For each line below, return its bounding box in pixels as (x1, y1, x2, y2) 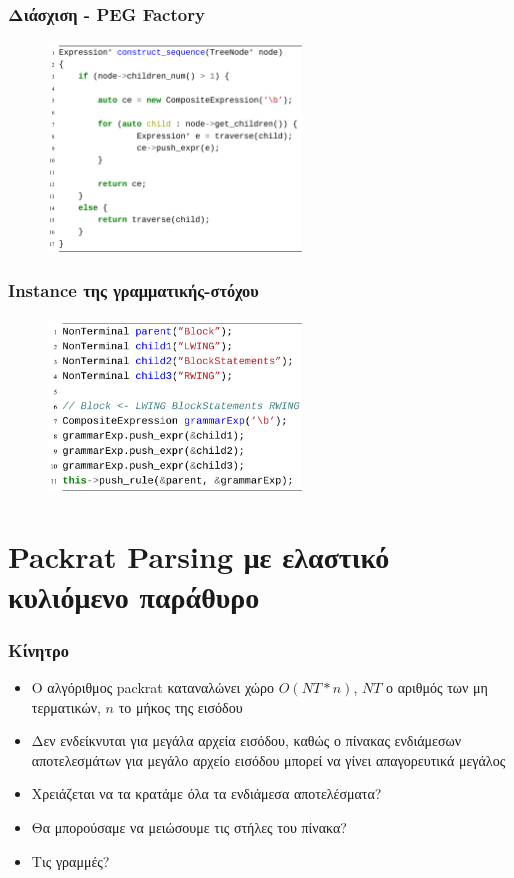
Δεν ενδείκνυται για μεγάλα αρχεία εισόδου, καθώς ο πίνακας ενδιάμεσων (31, 730, 461, 751)
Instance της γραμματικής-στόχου (8, 278, 259, 303)
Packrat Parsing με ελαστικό (8, 536, 390, 577)
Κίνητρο (8, 637, 69, 662)
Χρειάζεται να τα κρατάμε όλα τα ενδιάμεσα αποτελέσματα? (31, 783, 382, 804)
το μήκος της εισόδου (118, 696, 243, 717)
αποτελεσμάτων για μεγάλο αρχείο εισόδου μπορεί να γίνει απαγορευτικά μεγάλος (31, 749, 506, 770)
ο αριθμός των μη (386, 677, 488, 698)
